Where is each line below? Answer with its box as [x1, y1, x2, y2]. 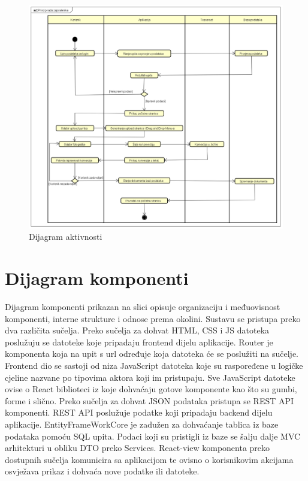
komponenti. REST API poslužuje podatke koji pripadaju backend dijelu [5, 406, 273, 419]
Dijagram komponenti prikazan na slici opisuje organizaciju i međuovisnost [5, 300, 280, 312]
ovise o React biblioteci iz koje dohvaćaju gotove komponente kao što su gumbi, [5, 383, 297, 395]
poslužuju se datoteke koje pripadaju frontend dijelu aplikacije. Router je [5, 335, 273, 348]
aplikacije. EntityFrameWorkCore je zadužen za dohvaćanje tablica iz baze [5, 417, 279, 430]
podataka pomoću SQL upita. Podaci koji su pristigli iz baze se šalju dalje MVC [5, 429, 301, 442]
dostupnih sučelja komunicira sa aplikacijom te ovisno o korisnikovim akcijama [5, 453, 294, 465]
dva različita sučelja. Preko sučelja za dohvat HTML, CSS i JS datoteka [5, 324, 270, 336]
